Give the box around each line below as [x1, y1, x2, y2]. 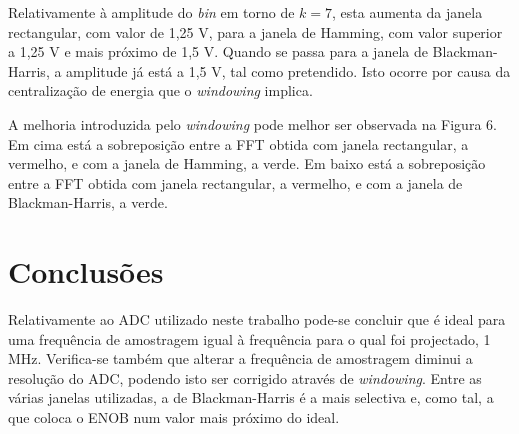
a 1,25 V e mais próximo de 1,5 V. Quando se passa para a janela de [8, 41, 428, 62]
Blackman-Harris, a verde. [8, 192, 168, 213]
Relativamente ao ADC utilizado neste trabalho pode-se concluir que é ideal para [8, 309, 506, 330]
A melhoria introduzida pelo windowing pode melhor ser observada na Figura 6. [8, 113, 497, 134]
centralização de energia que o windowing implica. [8, 80, 313, 101]
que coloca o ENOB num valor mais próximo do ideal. [8, 407, 340, 428]
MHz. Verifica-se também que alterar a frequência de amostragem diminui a [8, 348, 473, 369]
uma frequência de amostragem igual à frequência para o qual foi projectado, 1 [8, 328, 491, 349]
